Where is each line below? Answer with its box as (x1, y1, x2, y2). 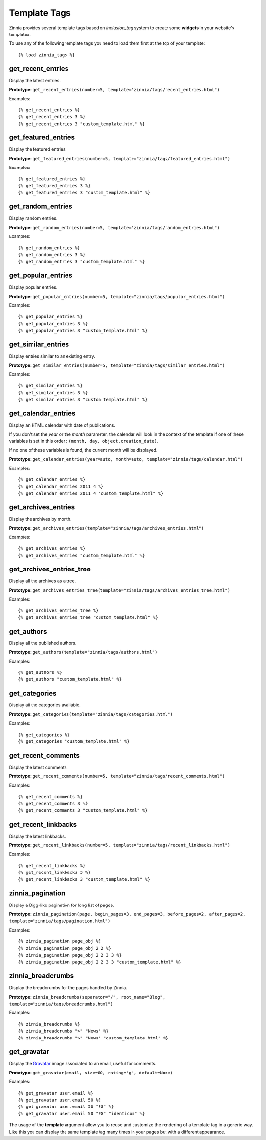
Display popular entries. (9, 284, 58, 290)
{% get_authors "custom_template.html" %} (18, 676, 122, 682)
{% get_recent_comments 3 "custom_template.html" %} (18, 807, 148, 813)
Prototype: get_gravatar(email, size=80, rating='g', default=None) (9, 1070, 173, 1075)
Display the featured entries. (9, 146, 67, 152)
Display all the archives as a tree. (9, 578, 76, 584)
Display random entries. (9, 215, 58, 221)
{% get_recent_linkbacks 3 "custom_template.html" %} (18, 876, 150, 882)
